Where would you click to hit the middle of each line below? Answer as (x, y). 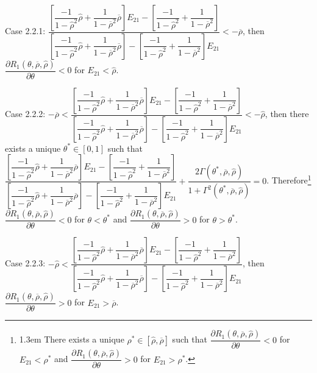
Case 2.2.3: (25, 263)
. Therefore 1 (289, 179)
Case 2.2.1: (25, 31)
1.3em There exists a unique (72, 339)
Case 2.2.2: (25, 114)
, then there (287, 114)
